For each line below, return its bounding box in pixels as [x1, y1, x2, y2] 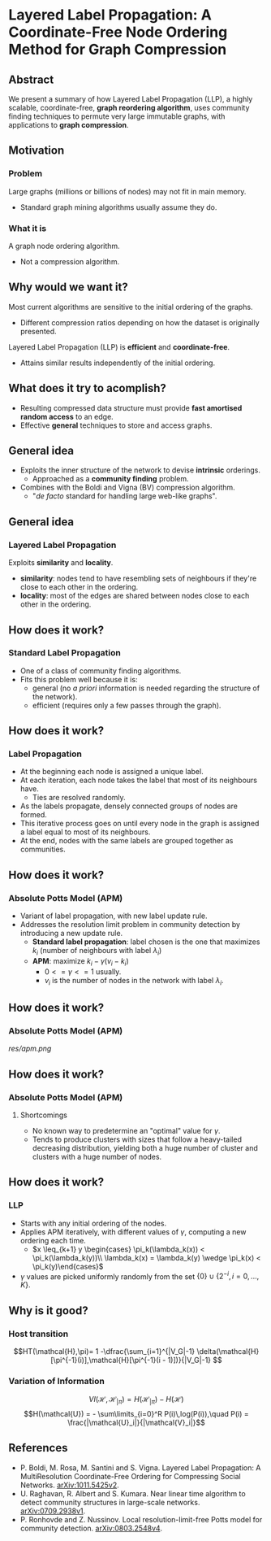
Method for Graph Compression [8, 41, 227, 59]
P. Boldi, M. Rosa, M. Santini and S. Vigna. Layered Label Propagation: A [19, 1462, 261, 1473]
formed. [19, 810, 47, 820]
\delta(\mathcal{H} [196, 1346, 260, 1356]
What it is [8, 222, 47, 233]
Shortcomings [19, 1110, 67, 1120]
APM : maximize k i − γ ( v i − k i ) [32, 956, 130, 968]
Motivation [8, 144, 65, 158]
